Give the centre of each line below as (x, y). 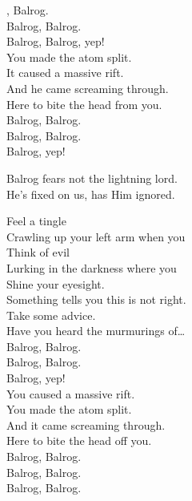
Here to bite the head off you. (79, 440)
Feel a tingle (36, 221)
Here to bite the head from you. (84, 104)
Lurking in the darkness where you (92, 267)
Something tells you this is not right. (96, 299)
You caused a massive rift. (71, 393)
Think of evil (38, 252)
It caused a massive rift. (65, 73)
